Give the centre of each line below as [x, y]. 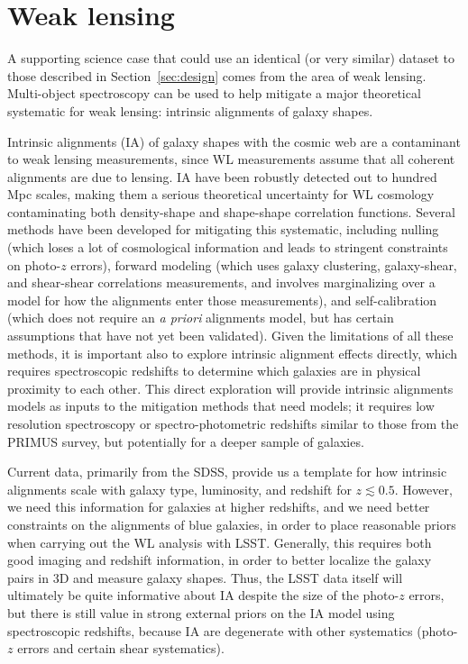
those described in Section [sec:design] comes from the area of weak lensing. [217, 75]
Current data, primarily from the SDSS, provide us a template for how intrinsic [227, 472]
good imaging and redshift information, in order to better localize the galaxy [220, 560]
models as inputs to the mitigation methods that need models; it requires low [221, 406]
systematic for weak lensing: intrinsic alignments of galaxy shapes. [190, 110]
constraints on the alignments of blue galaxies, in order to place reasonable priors [232, 524]
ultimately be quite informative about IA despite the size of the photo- [203, 595]
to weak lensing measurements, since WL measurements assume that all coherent [231, 159]
